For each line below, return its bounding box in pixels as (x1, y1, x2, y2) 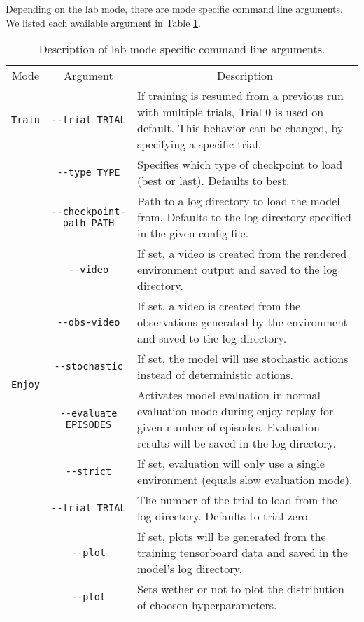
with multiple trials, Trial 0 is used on (137, 104, 324, 120)
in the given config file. (137, 225, 249, 242)
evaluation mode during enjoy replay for (137, 403, 334, 420)
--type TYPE (57, 167, 120, 179)
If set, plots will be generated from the (137, 528, 326, 545)
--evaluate (59, 408, 118, 420)
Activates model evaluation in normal (137, 387, 321, 403)
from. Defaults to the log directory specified (137, 209, 351, 226)
